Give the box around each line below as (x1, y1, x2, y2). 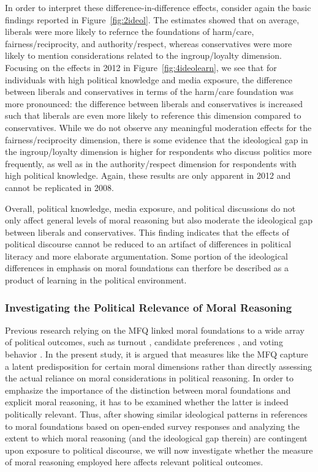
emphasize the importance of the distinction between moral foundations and (5, 383, 291, 396)
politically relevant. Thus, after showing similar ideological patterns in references (5, 408, 308, 421)
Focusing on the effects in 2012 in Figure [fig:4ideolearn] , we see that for (5, 61, 277, 73)
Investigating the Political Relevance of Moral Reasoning (5, 299, 292, 315)
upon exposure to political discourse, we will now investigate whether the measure (5, 443, 313, 456)
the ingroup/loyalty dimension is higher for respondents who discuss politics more (5, 145, 312, 158)
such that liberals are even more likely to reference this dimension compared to (5, 109, 301, 122)
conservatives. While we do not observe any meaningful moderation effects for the (5, 121, 312, 133)
